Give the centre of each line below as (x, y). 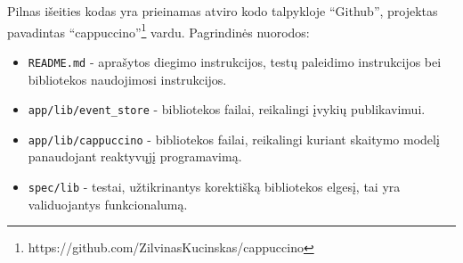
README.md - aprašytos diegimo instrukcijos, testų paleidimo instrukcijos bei (235, 61)
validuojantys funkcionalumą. (108, 204)
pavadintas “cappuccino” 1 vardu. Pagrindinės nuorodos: (158, 30)
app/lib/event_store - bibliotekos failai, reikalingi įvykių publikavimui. (227, 109)
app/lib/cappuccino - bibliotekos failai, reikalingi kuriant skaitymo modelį (234, 139)
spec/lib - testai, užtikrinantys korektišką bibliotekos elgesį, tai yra (214, 186)
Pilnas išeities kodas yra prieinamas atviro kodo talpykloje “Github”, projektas (223, 11)
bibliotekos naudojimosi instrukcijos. (127, 79)
